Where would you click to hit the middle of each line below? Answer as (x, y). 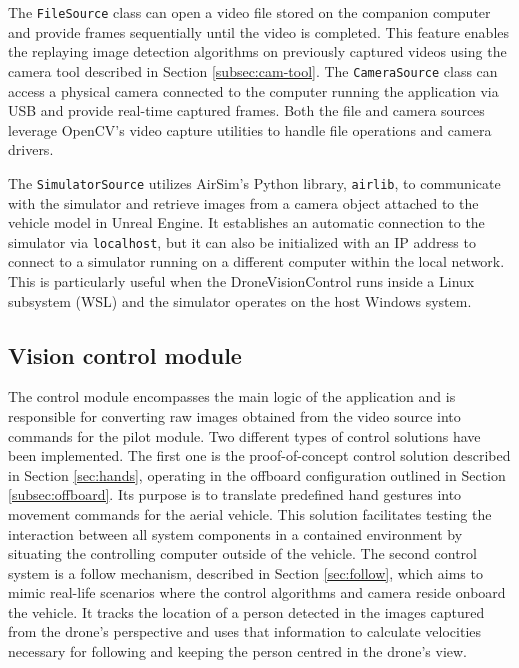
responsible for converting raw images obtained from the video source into (234, 415)
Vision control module (125, 354)
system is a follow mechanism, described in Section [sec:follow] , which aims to (245, 572)
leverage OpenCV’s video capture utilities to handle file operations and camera (250, 129)
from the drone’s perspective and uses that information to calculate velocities (245, 631)
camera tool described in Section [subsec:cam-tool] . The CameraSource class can (253, 70)
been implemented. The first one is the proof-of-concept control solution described (259, 455)
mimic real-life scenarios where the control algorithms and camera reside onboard (257, 592)
